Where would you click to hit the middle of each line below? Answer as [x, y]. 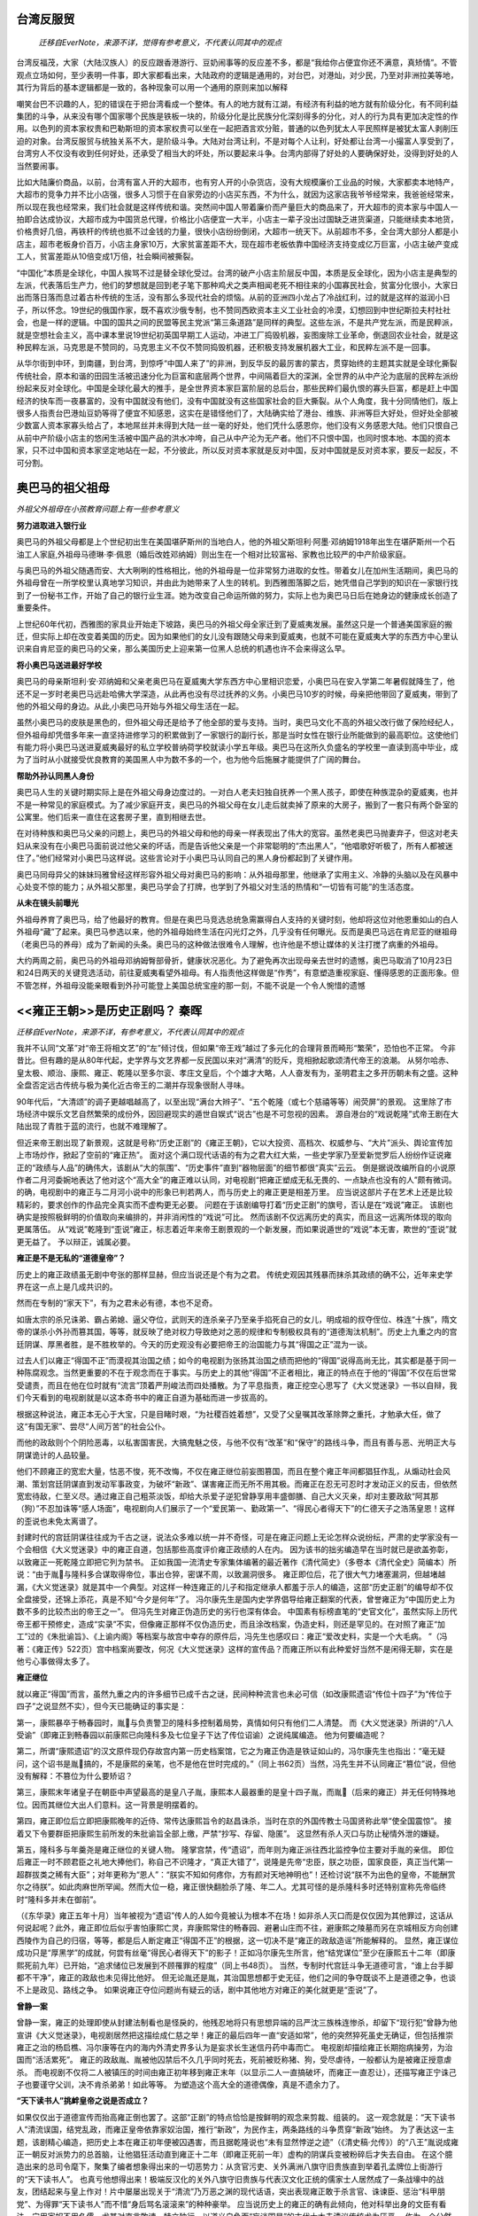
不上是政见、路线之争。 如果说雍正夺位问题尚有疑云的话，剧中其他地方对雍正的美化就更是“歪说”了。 [199, 1990]
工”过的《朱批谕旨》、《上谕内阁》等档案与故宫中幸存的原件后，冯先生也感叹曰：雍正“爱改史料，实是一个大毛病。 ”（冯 [232, 1636]
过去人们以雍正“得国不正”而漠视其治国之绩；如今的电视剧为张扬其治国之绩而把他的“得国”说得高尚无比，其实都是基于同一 [236, 1360]
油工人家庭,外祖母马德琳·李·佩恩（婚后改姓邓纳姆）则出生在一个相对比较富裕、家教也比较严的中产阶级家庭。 [214, 554]
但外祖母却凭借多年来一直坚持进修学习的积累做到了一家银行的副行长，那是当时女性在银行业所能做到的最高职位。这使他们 [237, 735]
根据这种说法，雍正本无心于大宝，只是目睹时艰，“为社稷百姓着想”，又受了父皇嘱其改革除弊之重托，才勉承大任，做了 [229, 1414]
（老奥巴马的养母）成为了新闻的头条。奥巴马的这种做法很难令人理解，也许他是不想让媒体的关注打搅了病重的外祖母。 [229, 944]
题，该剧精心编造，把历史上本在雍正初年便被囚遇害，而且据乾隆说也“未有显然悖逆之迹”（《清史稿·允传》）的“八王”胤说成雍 [238, 2142]
